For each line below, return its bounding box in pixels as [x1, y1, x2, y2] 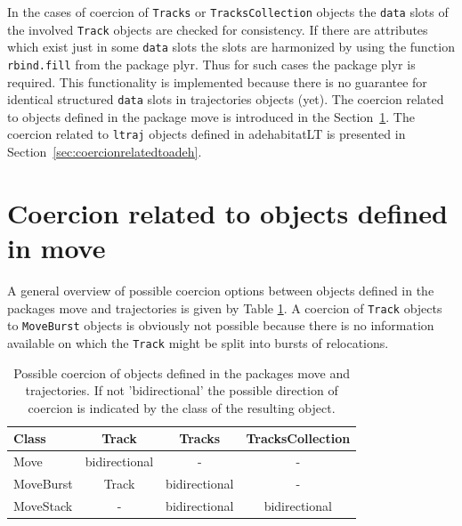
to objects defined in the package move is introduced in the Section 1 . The [7, 107, 415, 125]
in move [7, 230, 106, 266]
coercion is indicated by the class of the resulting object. [28, 398, 336, 417]
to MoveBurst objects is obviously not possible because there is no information [7, 316, 434, 335]
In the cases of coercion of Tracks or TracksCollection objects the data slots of [7, 3, 449, 20]
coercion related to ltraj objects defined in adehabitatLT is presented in [7, 125, 406, 143]
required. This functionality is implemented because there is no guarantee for [7, 72, 427, 91]
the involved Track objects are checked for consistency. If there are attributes [7, 20, 428, 38]
